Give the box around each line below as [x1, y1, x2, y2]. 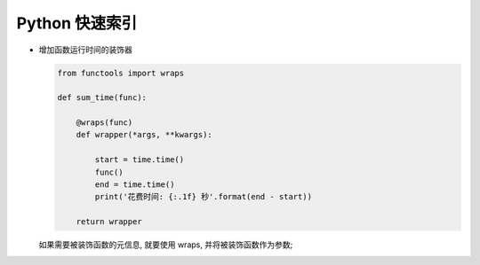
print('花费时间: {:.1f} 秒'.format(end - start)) [94, 191, 313, 202]
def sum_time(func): [57, 93, 147, 103]
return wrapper [76, 217, 142, 227]
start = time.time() [94, 155, 185, 165]
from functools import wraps [57, 67, 185, 78]
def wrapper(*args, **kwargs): [76, 129, 212, 140]
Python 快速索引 [16, 13, 138, 33]
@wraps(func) [76, 118, 133, 128]
